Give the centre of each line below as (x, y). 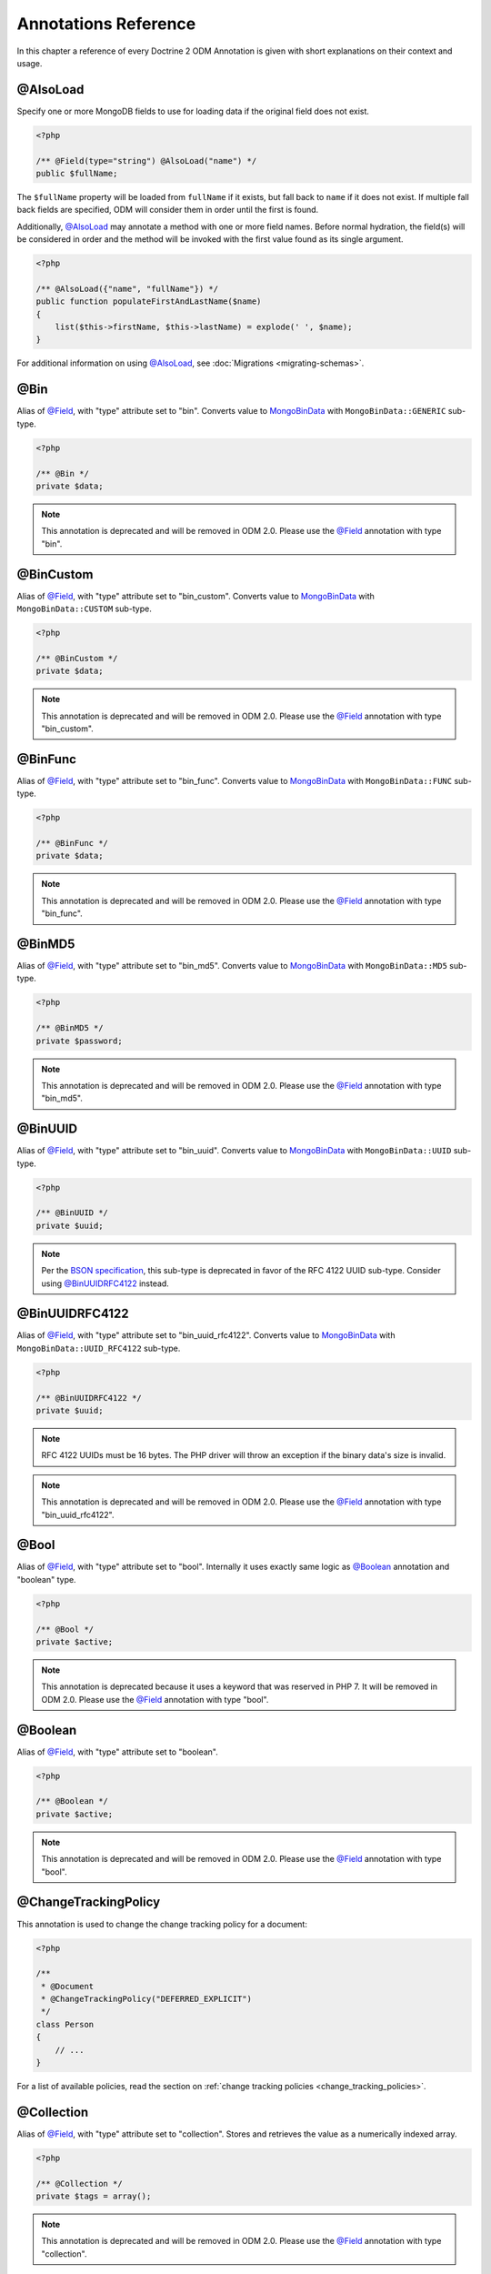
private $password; (79, 1041)
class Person (65, 2024)
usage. (30, 63)
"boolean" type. (46, 1579)
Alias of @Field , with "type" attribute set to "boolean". (117, 1752)
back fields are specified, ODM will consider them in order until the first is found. (168, 210)
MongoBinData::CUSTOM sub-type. (84, 609)
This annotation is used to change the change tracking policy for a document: (162, 1924)
